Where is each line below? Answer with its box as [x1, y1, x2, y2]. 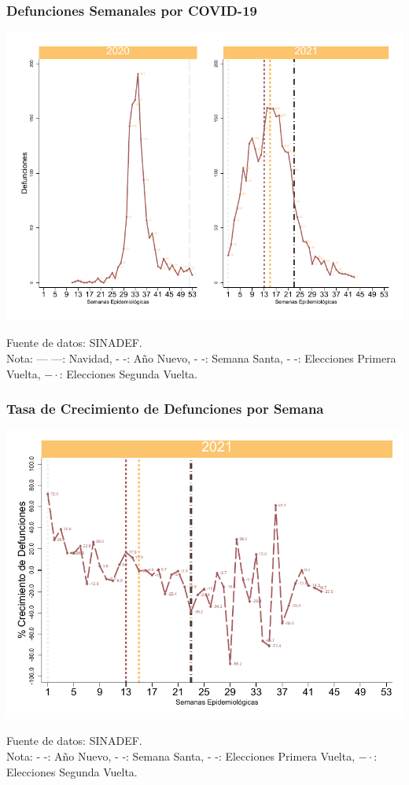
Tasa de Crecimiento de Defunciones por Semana [6, 399, 324, 418]
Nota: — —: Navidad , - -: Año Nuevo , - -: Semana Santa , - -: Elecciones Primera [6, 349, 396, 366]
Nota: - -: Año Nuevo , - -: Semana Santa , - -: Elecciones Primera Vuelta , [6, 748, 356, 765]
